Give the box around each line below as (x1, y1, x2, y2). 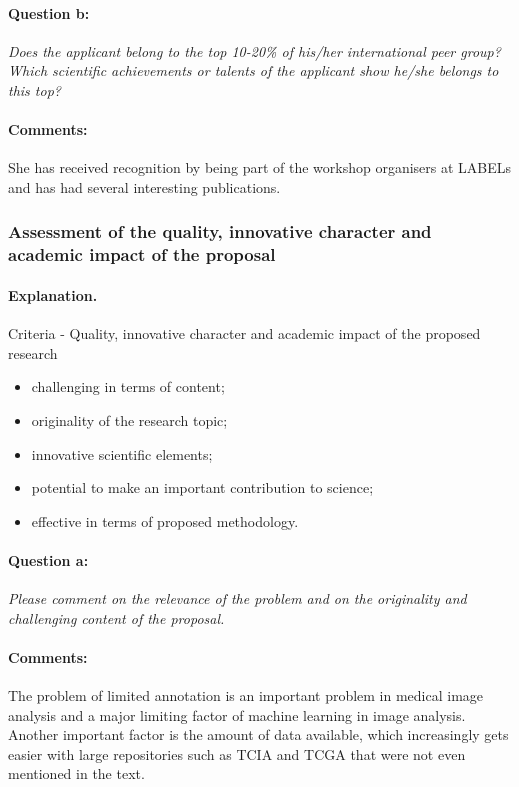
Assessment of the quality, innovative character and (8, 219, 432, 244)
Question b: (8, 2, 90, 23)
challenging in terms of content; (31, 376, 225, 397)
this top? (8, 79, 61, 100)
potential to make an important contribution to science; (31, 477, 374, 498)
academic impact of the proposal (8, 242, 276, 267)
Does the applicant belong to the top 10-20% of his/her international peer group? (8, 40, 501, 61)
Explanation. (8, 284, 98, 305)
